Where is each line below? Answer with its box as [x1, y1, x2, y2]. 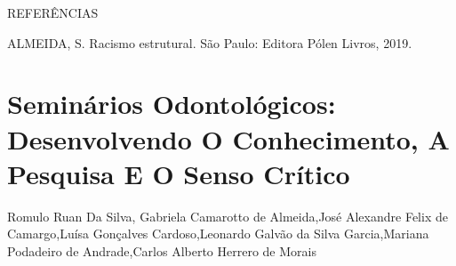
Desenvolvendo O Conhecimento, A [7, 120, 450, 157]
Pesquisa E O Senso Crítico [7, 155, 350, 191]
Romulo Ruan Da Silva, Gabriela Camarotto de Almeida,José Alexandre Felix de [7, 206, 448, 225]
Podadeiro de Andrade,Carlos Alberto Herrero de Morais [7, 241, 316, 260]
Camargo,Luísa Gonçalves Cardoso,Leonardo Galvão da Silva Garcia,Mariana [7, 224, 429, 243]
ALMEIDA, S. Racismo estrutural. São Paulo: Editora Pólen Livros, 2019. [7, 33, 412, 52]
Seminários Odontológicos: [7, 85, 336, 122]
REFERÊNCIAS [7, 4, 99, 21]
